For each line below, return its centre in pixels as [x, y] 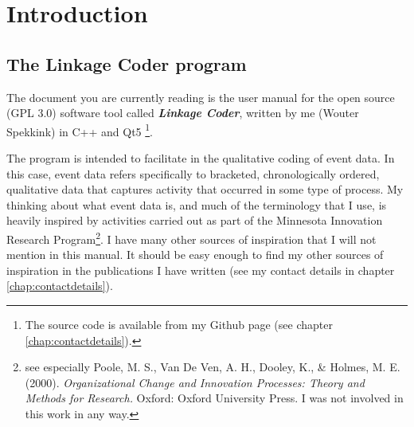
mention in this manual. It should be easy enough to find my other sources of [195, 255]
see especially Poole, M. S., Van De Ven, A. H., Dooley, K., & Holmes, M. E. [213, 367]
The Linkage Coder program [127, 63]
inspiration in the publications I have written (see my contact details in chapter [201, 270]
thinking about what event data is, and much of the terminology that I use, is [197, 204]
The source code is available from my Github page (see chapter [179, 325]
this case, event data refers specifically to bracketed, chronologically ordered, [193, 173]
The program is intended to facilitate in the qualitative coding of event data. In [201, 158]
